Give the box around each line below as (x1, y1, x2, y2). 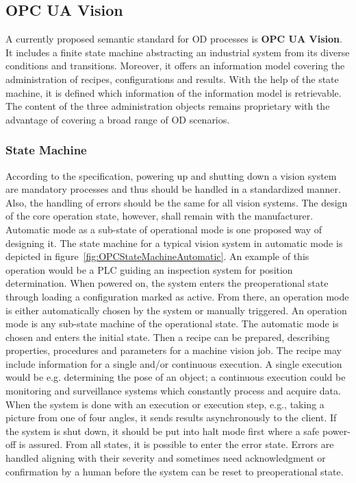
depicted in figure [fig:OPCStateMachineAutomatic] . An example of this (5, 249, 309, 263)
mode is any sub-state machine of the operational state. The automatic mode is (5, 316, 339, 331)
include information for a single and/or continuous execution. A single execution (5, 356, 342, 370)
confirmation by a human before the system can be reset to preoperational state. (5, 464, 344, 478)
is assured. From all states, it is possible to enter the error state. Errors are (18, 437, 334, 451)
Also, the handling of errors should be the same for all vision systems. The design (5, 195, 348, 209)
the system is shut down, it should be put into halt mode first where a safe (5, 423, 320, 438)
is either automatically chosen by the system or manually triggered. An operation (5, 303, 347, 317)
